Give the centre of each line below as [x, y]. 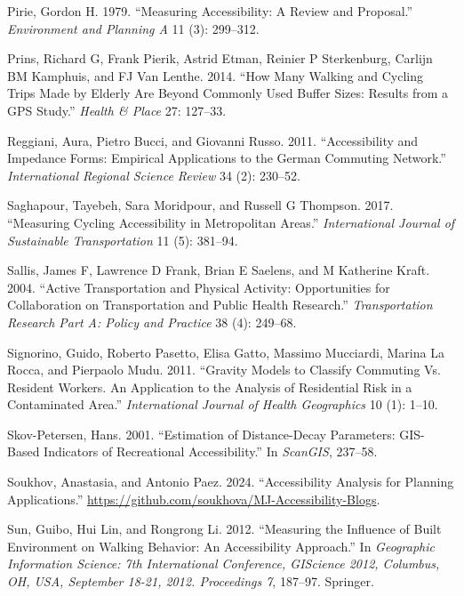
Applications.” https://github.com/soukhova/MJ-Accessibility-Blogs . [194, 499]
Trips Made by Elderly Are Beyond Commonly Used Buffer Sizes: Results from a [228, 93]
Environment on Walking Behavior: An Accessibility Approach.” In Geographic [221, 546]
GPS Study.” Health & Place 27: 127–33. [117, 110]
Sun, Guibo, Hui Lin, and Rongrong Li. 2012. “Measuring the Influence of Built [224, 529]
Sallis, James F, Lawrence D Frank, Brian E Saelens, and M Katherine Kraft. [219, 270]
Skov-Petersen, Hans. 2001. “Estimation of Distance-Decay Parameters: [201, 434]
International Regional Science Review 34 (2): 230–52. [154, 175]
